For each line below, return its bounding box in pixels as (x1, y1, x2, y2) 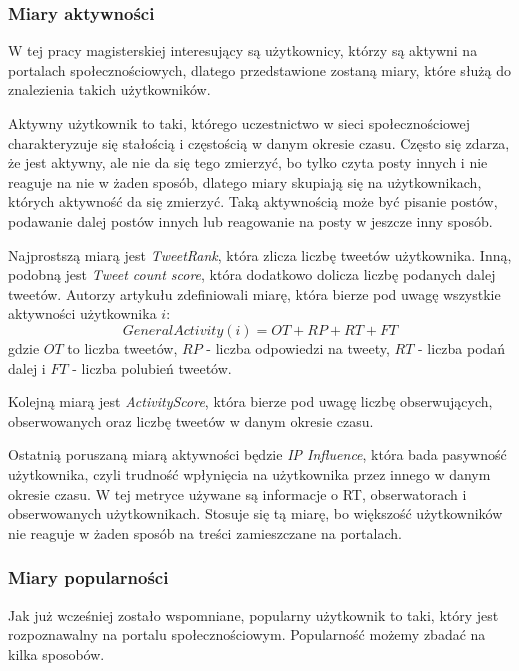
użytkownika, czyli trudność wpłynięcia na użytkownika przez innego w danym (8, 463, 491, 484)
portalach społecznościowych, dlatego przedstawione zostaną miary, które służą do (8, 59, 512, 80)
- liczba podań (418, 337, 506, 358)
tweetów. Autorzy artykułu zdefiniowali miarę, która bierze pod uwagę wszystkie (8, 283, 501, 304)
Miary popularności (8, 565, 169, 590)
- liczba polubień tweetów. (72, 357, 232, 378)
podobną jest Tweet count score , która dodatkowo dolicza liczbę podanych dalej (8, 264, 496, 285)
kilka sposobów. (8, 643, 105, 664)
